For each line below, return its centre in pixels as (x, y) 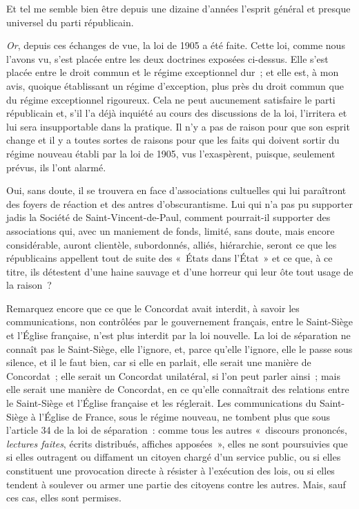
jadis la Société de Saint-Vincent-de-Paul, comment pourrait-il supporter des (168, 217)
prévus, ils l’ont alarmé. (56, 167)
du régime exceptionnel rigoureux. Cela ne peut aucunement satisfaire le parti (171, 99)
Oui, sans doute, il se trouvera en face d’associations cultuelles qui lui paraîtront (176, 190)
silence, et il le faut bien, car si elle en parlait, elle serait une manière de (159, 362)
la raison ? (29, 285)
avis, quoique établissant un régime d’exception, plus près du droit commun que (175, 85)
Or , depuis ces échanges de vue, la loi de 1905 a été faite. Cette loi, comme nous (176, 45)
